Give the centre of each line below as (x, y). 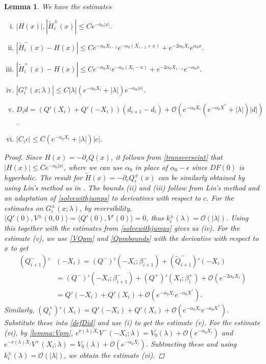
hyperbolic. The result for (43, 177)
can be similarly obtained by (201, 177)
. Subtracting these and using (191, 343)
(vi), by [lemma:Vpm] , (39, 332)
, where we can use (93, 167)
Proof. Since (23, 157)
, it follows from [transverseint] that (166, 157)
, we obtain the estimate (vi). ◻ (114, 355)
